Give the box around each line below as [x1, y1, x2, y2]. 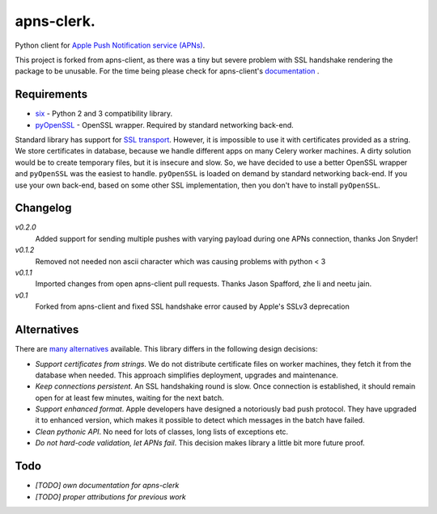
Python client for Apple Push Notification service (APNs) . [15, 40, 206, 50]
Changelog [15, 201, 72, 215]
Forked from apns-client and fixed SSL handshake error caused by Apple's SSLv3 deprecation [35, 301, 350, 311]
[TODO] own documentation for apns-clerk [35, 481, 180, 491]
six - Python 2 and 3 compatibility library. [35, 109, 173, 119]
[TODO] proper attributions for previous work [35, 491, 186, 501]
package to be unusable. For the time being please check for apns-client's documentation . [15, 66, 320, 76]
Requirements [15, 87, 88, 101]
